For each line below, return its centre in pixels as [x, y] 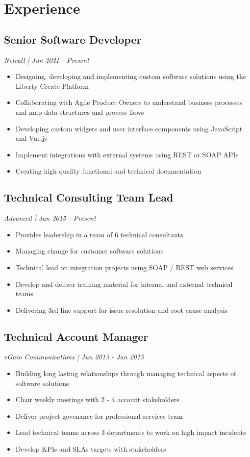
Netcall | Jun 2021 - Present [47, 60]
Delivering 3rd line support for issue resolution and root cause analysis [122, 310]
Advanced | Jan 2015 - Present [50, 218]
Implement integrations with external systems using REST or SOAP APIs [127, 154]
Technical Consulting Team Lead [89, 197]
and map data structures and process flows [80, 112]
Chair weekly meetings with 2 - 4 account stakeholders [97, 399]
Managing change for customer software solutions [89, 251]
